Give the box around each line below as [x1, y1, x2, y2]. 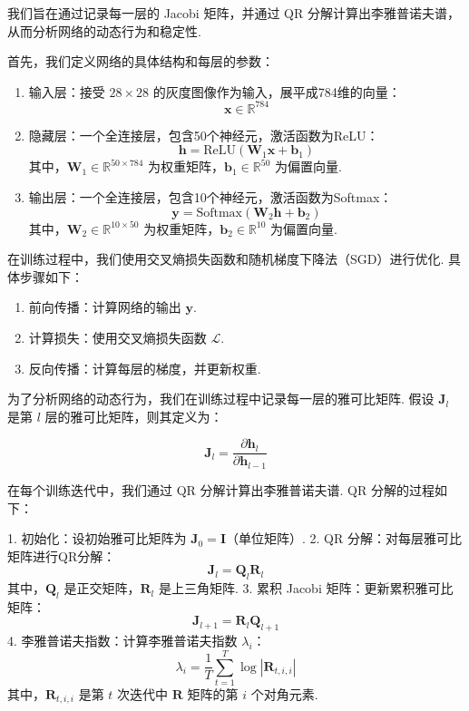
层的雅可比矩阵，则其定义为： [44, 406, 223, 425]
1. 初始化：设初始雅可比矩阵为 [7, 529, 187, 548]
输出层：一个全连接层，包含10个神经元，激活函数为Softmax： [28, 188, 393, 207]
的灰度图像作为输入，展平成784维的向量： [152, 82, 401, 101]
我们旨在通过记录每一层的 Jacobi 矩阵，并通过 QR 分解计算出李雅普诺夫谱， [7, 4, 460, 22]
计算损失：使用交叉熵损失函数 [28, 328, 207, 347]
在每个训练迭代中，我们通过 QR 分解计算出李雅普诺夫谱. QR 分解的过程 [7, 480, 435, 499]
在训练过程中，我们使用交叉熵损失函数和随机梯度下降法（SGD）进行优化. [7, 249, 445, 268]
